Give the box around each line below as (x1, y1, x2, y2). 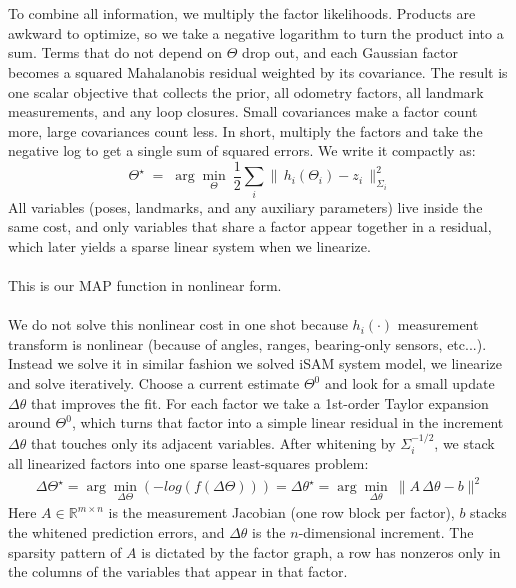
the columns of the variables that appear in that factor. (8, 561, 348, 582)
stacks (470, 502, 507, 523)
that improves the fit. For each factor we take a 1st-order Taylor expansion (30, 392, 489, 413)
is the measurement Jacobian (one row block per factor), (108, 502, 455, 523)
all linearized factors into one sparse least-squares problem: (8, 453, 369, 474)
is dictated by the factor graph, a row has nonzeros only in (141, 541, 501, 562)
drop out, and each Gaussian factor (242, 42, 458, 63)
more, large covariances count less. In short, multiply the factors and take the (8, 120, 483, 141)
